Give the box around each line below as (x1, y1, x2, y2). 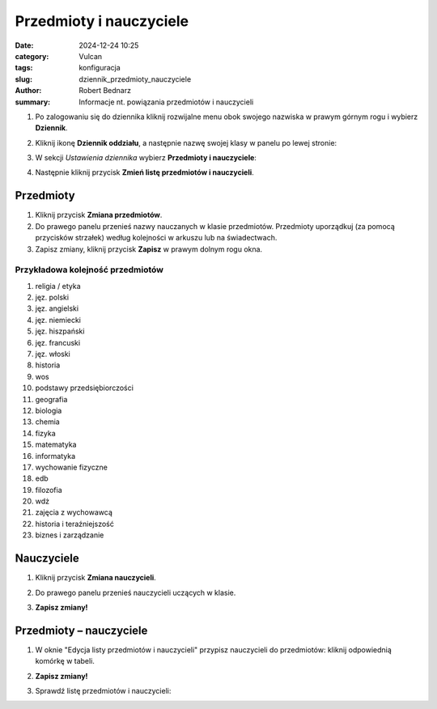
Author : (15, 86, 42, 96)
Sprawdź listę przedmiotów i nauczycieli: (35, 686, 172, 696)
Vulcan (78, 51, 103, 61)
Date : (15, 40, 34, 50)
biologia (35, 405, 62, 415)
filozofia (35, 485, 62, 495)
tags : (15, 63, 33, 73)
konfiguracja (78, 63, 121, 73)
